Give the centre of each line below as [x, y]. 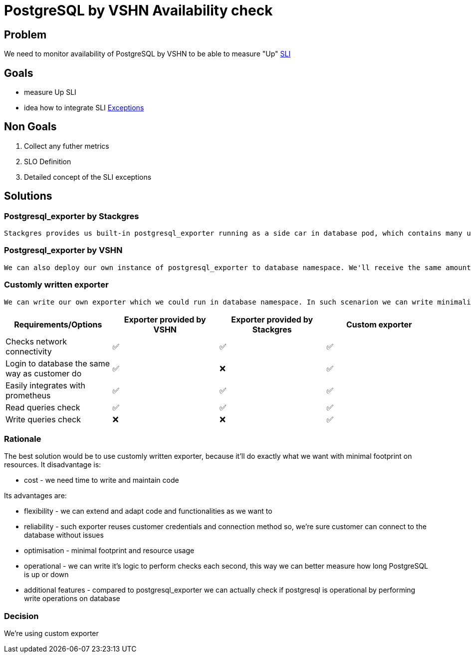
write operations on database [72, 599]
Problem [25, 34]
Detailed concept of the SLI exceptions [88, 177]
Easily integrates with [45, 385]
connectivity [29, 351]
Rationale [23, 439]
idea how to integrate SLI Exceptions [84, 108]
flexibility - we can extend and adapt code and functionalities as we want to [148, 511]
